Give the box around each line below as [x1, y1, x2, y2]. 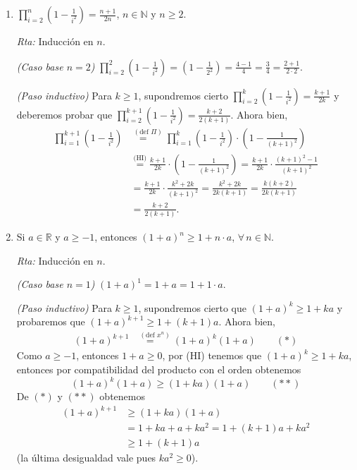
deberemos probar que [16, 107, 113, 121]
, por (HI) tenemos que [162, 348, 262, 363]
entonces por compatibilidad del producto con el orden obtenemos [16, 361, 301, 376]
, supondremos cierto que [138, 300, 246, 315]
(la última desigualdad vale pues [16, 450, 156, 465]
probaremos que [16, 314, 85, 329]
